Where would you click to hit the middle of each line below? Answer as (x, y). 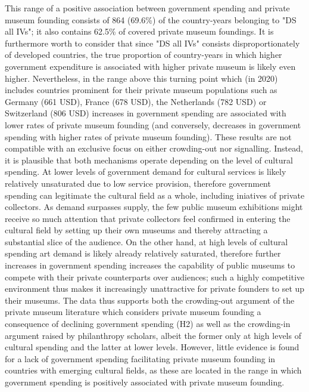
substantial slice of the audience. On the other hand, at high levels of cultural (146, 241)
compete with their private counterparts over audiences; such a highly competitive (155, 277)
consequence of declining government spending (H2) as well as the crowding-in (148, 324)
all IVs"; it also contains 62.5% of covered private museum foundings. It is (139, 31)
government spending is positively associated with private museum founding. (145, 382)
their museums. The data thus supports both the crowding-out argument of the (150, 300)
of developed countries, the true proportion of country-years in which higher (143, 55)
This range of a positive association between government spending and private (147, 8)
